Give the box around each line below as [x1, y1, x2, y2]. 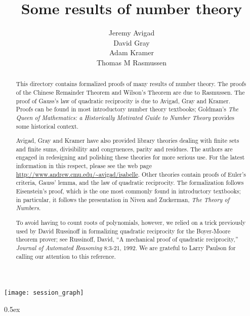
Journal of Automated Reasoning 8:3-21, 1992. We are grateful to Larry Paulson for [16, 243, 236, 252]
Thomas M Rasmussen [96, 57, 167, 67]
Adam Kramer [109, 47, 154, 58]
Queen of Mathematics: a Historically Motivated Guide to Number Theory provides [16, 113, 235, 122]
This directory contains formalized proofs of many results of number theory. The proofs [16, 80, 246, 88]
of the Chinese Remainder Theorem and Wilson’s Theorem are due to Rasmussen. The [16, 88, 245, 96]
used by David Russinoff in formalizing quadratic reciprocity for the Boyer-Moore [16, 226, 231, 235]
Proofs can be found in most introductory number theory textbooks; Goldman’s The [16, 105, 239, 113]
